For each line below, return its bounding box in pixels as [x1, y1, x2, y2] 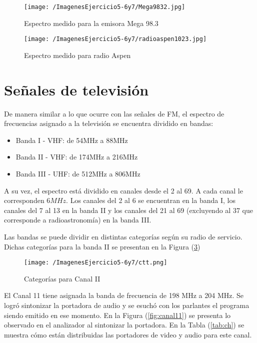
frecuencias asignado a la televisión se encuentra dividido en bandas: [4, 118, 213, 128]
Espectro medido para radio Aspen [24, 49, 131, 60]
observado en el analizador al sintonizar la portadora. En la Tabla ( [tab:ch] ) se [4, 319, 244, 330]
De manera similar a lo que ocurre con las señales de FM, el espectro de [4, 108, 224, 118]
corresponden [4, 195, 44, 205]
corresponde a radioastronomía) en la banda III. [4, 214, 151, 225]
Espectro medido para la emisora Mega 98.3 [24, 17, 158, 28]
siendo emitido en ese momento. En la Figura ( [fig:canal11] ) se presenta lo [4, 309, 231, 320]
